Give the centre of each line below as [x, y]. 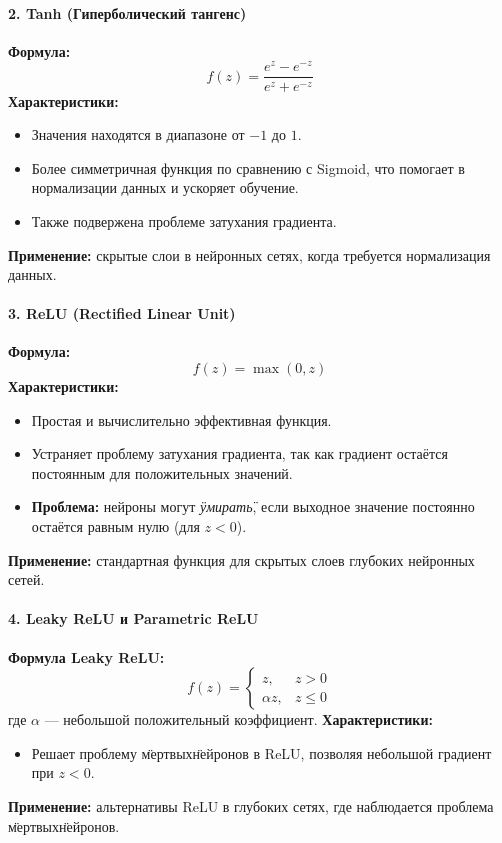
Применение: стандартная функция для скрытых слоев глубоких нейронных [241, 559]
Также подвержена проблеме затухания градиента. [184, 220]
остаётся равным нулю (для [115, 526]
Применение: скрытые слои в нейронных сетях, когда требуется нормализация [249, 254]
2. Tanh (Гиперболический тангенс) [127, 12]
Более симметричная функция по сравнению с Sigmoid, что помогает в [248, 167]
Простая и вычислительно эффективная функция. [181, 419]
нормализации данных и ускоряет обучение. [165, 187]
